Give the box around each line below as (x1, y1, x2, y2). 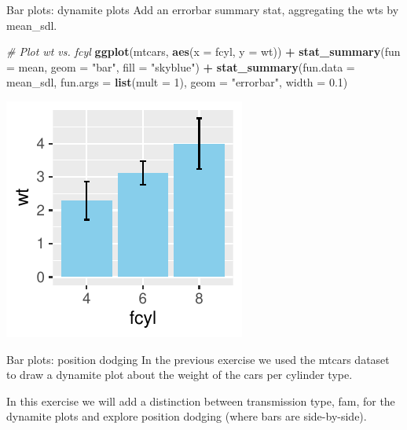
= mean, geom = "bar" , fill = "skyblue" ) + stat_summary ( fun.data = (6, 58, 355, 75)
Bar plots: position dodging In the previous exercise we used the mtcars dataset (6, 351, 390, 367)
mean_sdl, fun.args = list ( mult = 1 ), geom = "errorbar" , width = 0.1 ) (6, 74, 348, 90)
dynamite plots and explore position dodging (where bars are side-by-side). (6, 408, 367, 424)
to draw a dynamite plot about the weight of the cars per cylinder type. (6, 366, 353, 383)
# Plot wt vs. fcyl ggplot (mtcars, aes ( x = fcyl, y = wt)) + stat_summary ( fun (6, 43, 401, 60)
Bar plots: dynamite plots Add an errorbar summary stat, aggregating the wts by (6, 2, 399, 17)
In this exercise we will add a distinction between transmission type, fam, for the (6, 392, 395, 409)
